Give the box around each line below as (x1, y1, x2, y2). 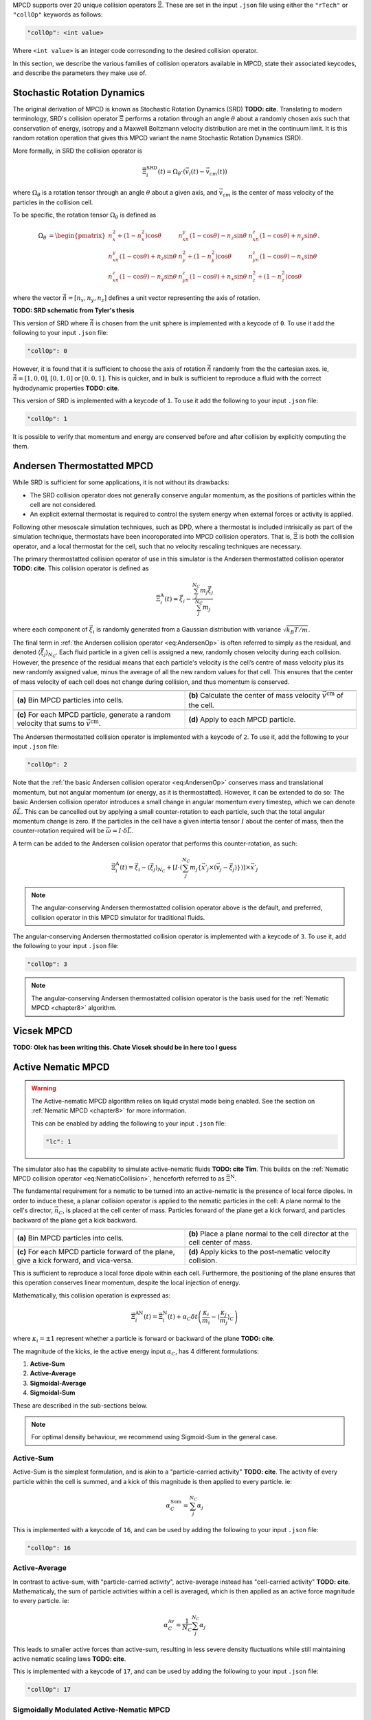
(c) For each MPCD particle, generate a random (16, 709, 171, 719)
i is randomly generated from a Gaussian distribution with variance (93, 625, 282, 636)
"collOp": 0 (27, 347, 68, 354)
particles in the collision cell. (12, 198, 93, 206)
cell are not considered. (30, 501, 98, 509)
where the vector (12, 293, 61, 302)
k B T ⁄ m (286, 626, 308, 636)
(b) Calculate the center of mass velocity (188, 691, 321, 700)
